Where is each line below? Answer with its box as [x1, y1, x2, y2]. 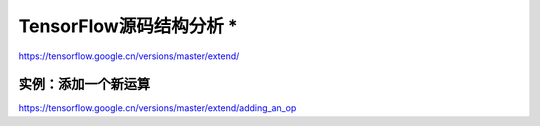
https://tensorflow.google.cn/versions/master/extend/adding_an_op [18, 102, 297, 114]
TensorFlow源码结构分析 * [18, 15, 239, 37]
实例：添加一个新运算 [18, 76, 150, 93]
